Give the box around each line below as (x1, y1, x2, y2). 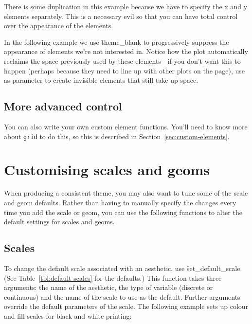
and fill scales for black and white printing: (4, 310, 132, 321)
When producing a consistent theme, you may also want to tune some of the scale (4, 188, 248, 198)
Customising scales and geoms (4, 160, 210, 180)
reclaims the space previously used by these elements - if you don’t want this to (4, 55, 241, 66)
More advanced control (4, 99, 122, 114)
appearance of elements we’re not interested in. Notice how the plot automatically (4, 46, 248, 56)
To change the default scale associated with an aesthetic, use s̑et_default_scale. (4, 263, 242, 273)
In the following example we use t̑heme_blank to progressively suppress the (4, 36, 229, 47)
